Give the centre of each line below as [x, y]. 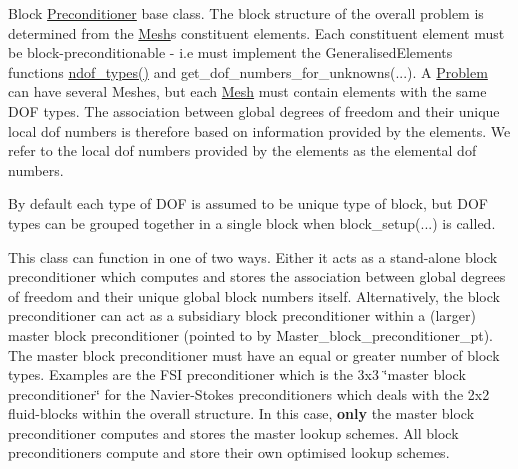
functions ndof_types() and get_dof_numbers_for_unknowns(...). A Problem [248, 71]
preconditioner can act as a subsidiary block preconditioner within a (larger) [242, 315]
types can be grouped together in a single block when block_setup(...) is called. [252, 222]
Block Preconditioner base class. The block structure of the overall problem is [246, 13]
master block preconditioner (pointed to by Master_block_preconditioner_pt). [250, 334]
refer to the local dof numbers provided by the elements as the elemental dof [242, 150]
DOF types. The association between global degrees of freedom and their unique [254, 110]
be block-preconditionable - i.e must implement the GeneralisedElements [230, 52]
